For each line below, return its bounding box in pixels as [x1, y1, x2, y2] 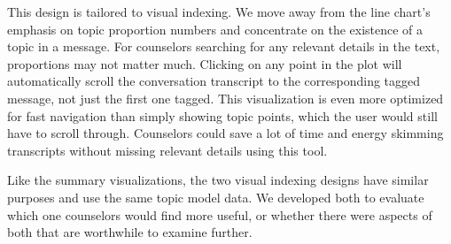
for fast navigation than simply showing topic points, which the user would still [7, 106, 438, 125]
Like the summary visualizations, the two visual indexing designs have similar [7, 171, 429, 189]
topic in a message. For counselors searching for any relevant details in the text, [7, 37, 440, 56]
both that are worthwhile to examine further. [7, 223, 253, 241]
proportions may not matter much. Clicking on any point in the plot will [7, 54, 402, 72]
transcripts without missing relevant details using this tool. [7, 141, 328, 159]
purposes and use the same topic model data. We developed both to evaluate [7, 187, 424, 206]
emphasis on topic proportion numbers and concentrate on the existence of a [7, 19, 424, 38]
